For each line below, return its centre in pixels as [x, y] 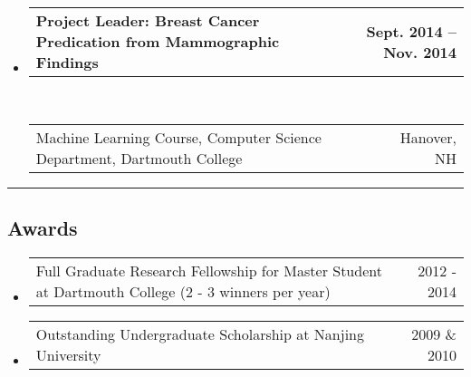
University [68, 354]
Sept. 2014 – [411, 31]
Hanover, [428, 137]
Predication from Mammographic [158, 41]
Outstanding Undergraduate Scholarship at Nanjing [200, 333]
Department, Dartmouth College [139, 158]
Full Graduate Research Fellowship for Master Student [209, 270]
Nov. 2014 [420, 52]
